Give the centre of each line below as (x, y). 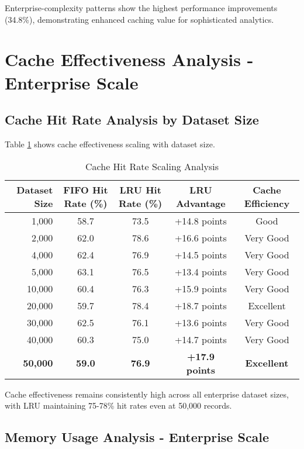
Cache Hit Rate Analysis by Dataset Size (132, 120)
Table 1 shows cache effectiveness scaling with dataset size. (110, 144)
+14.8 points (201, 220)
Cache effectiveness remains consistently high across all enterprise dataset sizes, (147, 394)
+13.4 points (201, 271)
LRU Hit (140, 189)
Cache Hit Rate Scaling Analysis (152, 166)
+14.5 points (201, 254)
